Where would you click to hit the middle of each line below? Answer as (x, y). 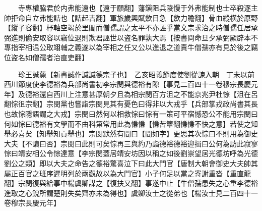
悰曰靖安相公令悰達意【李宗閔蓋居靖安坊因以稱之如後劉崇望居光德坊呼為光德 (131, 153)
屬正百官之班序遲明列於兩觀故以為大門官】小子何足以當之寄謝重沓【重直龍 (127, 173)
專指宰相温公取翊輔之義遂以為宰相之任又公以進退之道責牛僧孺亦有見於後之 (127, 47)
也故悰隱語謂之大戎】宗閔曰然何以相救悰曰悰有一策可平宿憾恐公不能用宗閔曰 (131, 113)
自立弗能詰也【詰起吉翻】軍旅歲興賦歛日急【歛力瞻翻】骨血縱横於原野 (141, 17)
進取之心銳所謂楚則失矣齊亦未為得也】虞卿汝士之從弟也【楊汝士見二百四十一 (131, 193)
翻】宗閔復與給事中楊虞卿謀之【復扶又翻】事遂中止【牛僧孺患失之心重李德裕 (131, 183)
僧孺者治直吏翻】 (60, 57)
